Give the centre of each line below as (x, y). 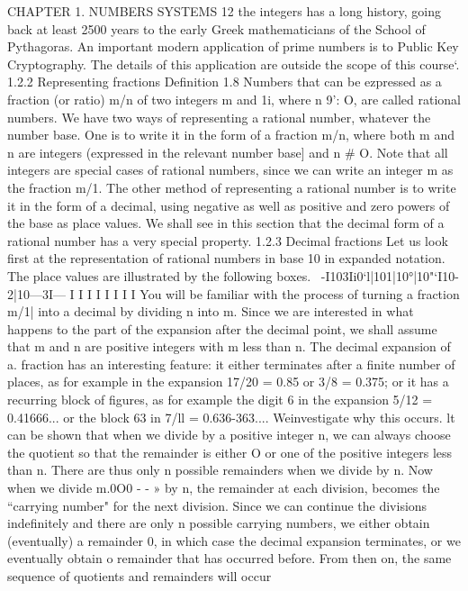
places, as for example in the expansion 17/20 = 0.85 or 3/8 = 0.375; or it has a (228, 382)
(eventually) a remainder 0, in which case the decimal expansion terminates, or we (234, 540)
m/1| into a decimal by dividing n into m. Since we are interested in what (211, 311)
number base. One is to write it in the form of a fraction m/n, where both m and (231, 135)
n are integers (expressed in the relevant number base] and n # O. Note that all (228, 152)
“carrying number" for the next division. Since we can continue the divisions (217, 505)
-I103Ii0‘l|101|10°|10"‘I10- (390, 275)
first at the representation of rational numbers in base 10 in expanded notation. (226, 258)
